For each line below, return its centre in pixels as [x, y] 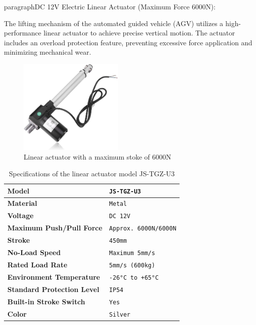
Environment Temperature [54, 276]
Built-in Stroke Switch [46, 301]
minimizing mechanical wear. [48, 52]
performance [23, 33]
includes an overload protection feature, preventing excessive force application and [128, 42]
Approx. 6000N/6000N [143, 229]
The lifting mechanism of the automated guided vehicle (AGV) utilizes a [114, 23]
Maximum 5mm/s [132, 253]
